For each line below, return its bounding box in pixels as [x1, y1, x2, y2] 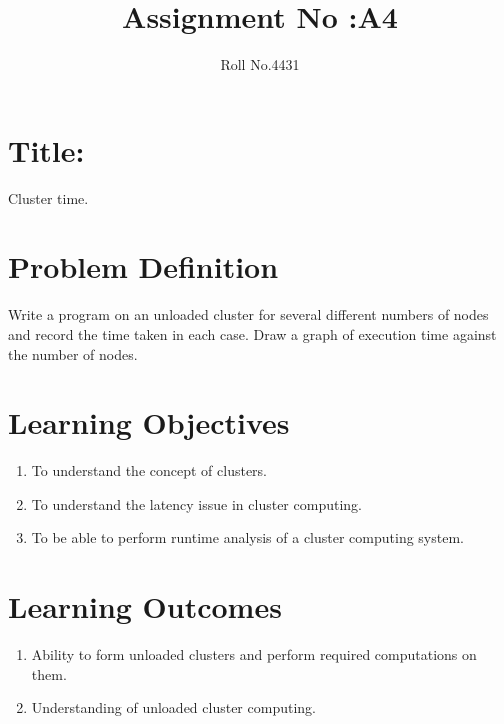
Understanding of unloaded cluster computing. [31, 697, 316, 718]
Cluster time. [8, 187, 89, 208]
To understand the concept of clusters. [31, 460, 267, 481]
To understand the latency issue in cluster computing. [31, 493, 362, 514]
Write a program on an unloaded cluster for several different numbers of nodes [8, 304, 489, 325]
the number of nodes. [8, 343, 138, 364]
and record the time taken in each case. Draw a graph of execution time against [8, 323, 497, 344]
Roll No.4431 [220, 54, 300, 75]
